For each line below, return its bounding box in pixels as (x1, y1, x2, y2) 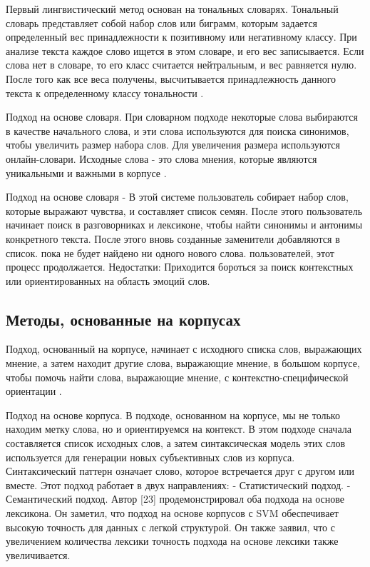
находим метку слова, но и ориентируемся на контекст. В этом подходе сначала (6, 421, 351, 436)
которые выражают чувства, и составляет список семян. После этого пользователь (6, 203, 363, 218)
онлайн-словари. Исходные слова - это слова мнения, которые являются (6, 151, 317, 166)
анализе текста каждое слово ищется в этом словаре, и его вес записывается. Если (6, 43, 364, 58)
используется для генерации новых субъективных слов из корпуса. (6, 449, 295, 464)
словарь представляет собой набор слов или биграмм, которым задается (6, 15, 318, 30)
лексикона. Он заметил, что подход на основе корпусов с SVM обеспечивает (6, 506, 339, 521)
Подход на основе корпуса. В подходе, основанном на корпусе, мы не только (6, 407, 340, 422)
